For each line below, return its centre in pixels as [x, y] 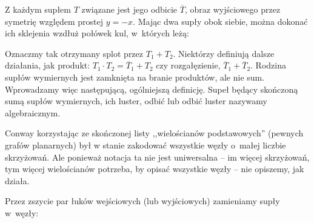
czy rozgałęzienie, [188, 65]
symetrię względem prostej [54, 21]
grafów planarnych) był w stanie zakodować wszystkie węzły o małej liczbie [145, 145]
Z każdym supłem [38, 9]
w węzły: [22, 212]
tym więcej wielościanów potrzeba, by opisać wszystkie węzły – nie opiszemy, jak [155, 169]
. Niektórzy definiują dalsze [224, 53]
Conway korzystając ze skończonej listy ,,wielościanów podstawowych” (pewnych [154, 133]
